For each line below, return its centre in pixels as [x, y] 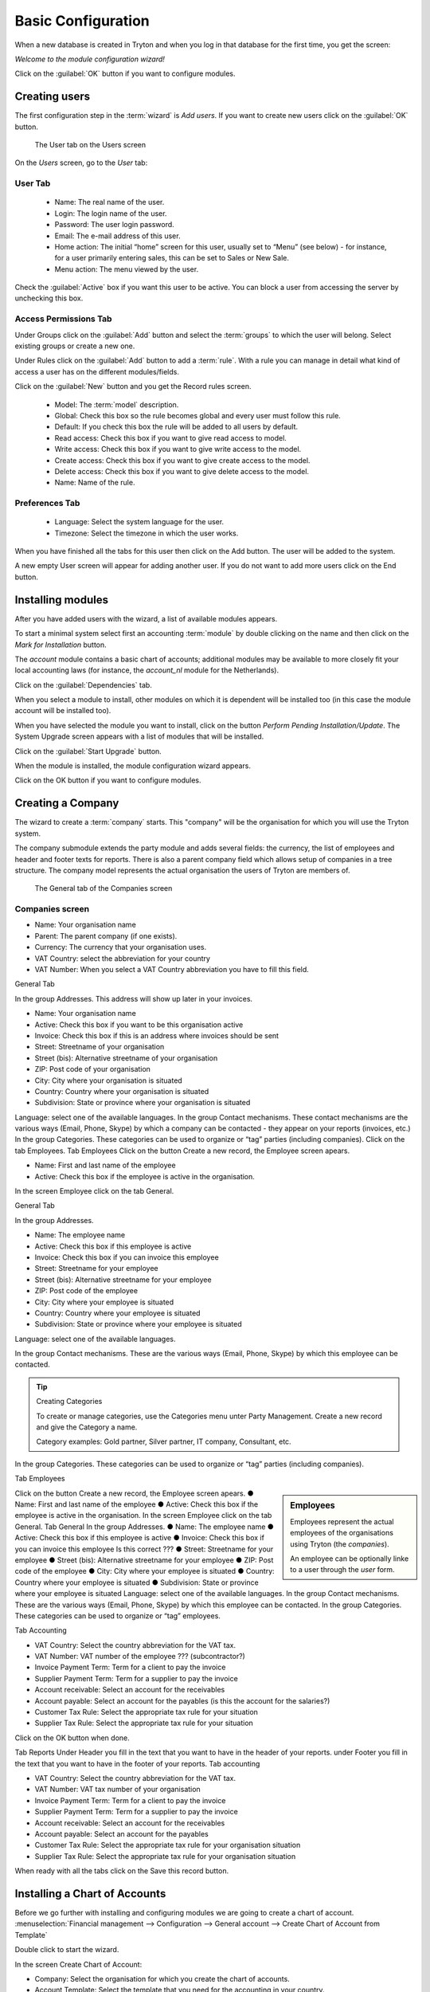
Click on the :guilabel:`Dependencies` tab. [84, 684]
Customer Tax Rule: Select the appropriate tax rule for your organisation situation [168, 1845]
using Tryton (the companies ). [340, 1544]
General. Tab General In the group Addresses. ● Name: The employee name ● [145, 1527]
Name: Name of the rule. [95, 483]
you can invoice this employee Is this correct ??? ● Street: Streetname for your [144, 1549]
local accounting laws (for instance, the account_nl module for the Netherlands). [147, 670]
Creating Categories [69, 1402]
